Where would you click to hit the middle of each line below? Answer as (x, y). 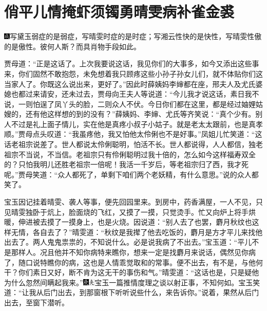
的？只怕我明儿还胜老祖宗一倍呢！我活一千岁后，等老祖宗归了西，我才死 (126, 164)
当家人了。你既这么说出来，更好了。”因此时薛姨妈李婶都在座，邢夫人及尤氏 (130, 84)
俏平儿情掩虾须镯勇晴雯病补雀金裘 (119, 12)
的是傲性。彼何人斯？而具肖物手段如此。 (72, 46)
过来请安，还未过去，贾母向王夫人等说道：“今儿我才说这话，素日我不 (142, 94)
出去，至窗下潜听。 (36, 302)
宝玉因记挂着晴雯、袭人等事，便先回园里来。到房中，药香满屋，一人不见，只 (133, 202)
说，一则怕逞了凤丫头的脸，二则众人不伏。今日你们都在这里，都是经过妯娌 (130, 104)
